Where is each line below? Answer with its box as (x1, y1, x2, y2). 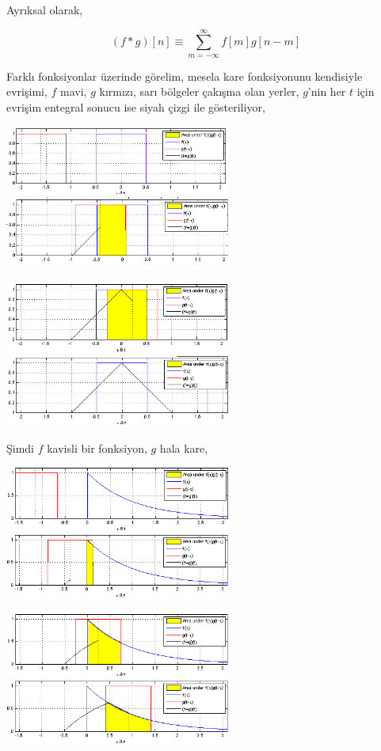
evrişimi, (6, 83, 48, 100)
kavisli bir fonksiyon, (47, 439, 147, 456)
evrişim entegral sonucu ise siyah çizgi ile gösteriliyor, (6, 98, 265, 115)
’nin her (307, 83, 346, 100)
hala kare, (159, 439, 208, 456)
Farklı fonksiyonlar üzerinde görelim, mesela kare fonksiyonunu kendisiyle (6, 67, 363, 84)
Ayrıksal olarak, (6, 2, 83, 17)
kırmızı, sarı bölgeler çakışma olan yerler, (99, 83, 299, 100)
